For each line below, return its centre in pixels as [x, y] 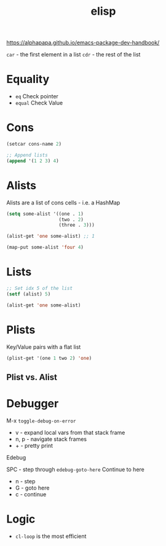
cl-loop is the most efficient [51, 536]
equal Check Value [39, 103]
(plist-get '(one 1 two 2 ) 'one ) [49, 358]
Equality [28, 80]
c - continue [31, 494]
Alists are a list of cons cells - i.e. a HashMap [63, 202]
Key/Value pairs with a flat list [44, 347]
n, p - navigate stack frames [51, 439]
